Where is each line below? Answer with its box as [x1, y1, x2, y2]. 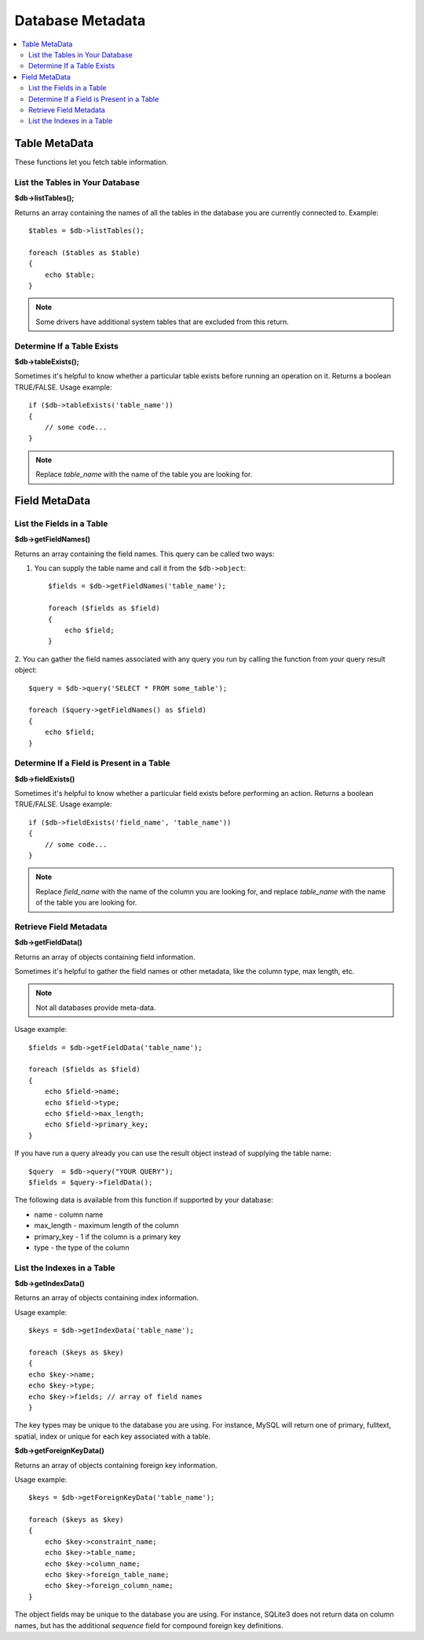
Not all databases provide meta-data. [35, 1003, 156, 1012]
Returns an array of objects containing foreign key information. [14, 1460, 217, 1470]
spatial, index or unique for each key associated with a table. [14, 1432, 211, 1441]
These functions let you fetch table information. [14, 157, 169, 167]
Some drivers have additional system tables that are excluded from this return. [35, 317, 290, 326]
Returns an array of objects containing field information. [14, 952, 196, 961]
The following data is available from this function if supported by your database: [14, 1196, 274, 1205]
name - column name [34, 1210, 104, 1219]
